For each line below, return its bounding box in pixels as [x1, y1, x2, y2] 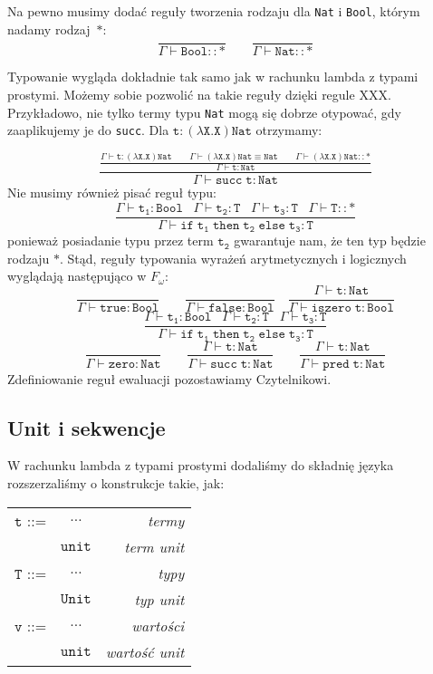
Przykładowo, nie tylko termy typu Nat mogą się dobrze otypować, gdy [7, 102, 401, 121]
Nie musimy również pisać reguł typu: [7, 183, 216, 202]
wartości [131, 614, 185, 636]
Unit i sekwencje [7, 413, 166, 441]
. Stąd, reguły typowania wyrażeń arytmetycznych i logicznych [60, 248, 407, 267]
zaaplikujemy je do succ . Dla [7, 120, 169, 140]
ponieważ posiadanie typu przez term [7, 231, 214, 250]
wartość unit [105, 640, 185, 662]
